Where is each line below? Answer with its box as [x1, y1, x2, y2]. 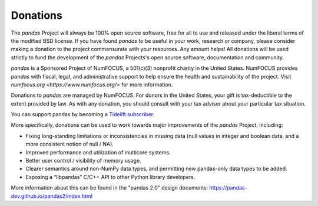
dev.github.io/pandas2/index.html [11, 193, 92, 200]
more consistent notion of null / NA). [25, 141, 114, 148]
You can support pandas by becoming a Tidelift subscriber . [11, 111, 155, 118]
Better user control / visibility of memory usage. [25, 157, 141, 164]
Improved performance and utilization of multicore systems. [25, 148, 171, 156]
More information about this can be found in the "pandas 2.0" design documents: [11, 184, 208, 191]
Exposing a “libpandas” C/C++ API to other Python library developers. [25, 173, 196, 180]
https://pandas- [209, 184, 247, 191]
